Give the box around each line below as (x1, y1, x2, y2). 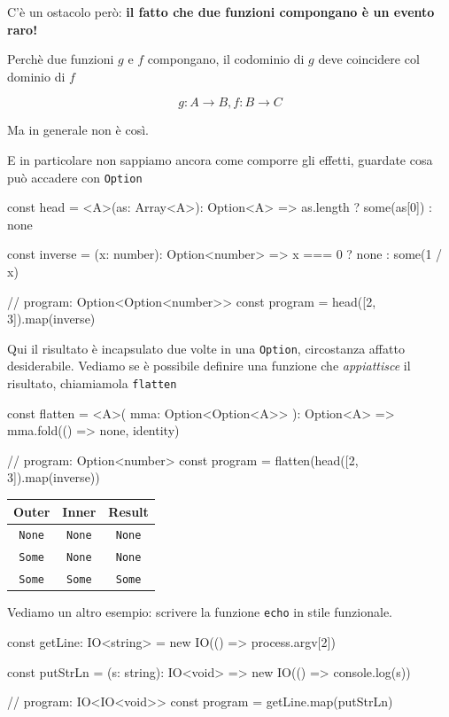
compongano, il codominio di (147, 50, 305, 68)
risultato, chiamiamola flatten (7, 374, 177, 393)
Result (108, 502, 149, 520)
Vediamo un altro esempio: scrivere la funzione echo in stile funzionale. (7, 603, 392, 621)
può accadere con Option (7, 168, 143, 186)
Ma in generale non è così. (7, 121, 149, 139)
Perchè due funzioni (7, 50, 114, 68)
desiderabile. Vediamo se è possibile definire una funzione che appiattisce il (7, 356, 411, 375)
